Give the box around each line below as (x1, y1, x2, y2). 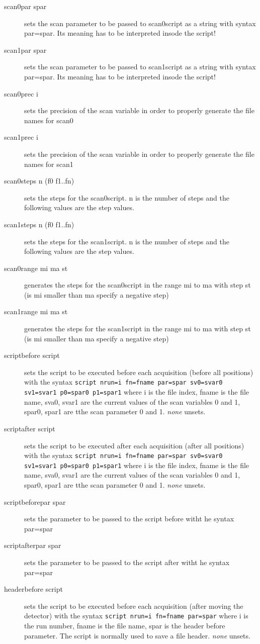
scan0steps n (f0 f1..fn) (4, 175, 74, 186)
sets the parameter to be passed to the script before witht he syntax (24, 513, 234, 524)
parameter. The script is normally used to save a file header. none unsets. (24, 630, 250, 640)
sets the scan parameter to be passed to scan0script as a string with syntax (24, 18, 256, 28)
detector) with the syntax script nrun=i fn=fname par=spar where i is (24, 610, 248, 621)
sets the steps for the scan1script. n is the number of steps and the (24, 236, 229, 246)
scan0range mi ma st (4, 262, 68, 273)
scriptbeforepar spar (4, 496, 66, 507)
